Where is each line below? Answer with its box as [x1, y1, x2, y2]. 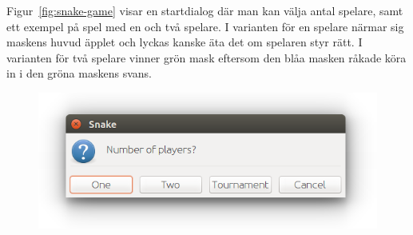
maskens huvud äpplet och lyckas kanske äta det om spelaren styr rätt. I [6, 34, 363, 50]
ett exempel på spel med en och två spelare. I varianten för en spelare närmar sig [6, 18, 404, 34]
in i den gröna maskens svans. [6, 65, 152, 82]
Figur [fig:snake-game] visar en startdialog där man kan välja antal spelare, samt [6, 2, 403, 18]
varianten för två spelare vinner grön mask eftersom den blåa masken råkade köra [6, 49, 407, 66]
